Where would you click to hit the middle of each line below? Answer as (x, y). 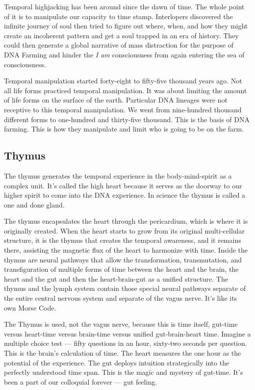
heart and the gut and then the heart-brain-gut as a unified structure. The (116, 278)
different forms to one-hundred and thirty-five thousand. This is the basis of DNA (127, 119)
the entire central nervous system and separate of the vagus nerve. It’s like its (121, 298)
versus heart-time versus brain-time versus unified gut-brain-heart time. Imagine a (127, 333)
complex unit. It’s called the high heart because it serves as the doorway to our (123, 185)
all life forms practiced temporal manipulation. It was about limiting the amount (126, 90)
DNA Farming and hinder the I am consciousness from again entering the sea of (124, 54)
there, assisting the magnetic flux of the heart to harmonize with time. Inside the (126, 250)
